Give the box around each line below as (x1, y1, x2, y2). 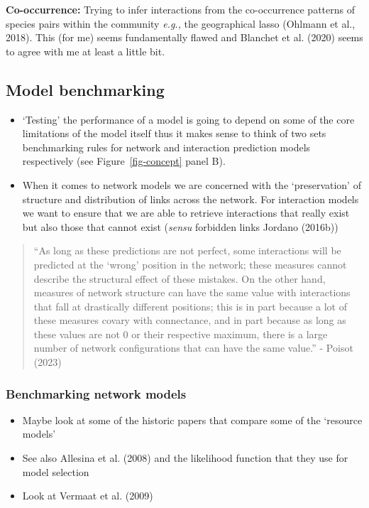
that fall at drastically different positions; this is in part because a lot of (33, 298, 348, 313)
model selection (22, 464, 89, 479)
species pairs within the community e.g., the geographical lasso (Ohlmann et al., (6, 16, 356, 31)
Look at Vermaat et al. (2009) (22, 488, 153, 503)
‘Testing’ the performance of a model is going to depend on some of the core (22, 112, 355, 126)
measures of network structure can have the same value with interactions (33, 285, 351, 300)
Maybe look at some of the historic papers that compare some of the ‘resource (22, 412, 363, 427)
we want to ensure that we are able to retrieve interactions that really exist (22, 205, 350, 220)
